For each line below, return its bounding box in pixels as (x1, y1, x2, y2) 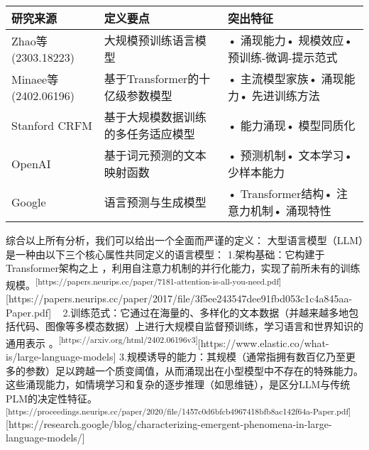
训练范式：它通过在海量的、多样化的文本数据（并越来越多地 (70, 304, 349, 319)
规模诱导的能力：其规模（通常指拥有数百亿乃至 (126, 349, 346, 364)
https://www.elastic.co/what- (200, 335, 329, 350)
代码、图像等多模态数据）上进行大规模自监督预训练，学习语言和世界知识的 (15, 319, 363, 334)
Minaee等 (11, 70, 59, 87)
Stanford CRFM (11, 116, 92, 133)
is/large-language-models (6, 349, 114, 364)
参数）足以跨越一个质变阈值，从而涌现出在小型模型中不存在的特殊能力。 (25, 363, 363, 378)
